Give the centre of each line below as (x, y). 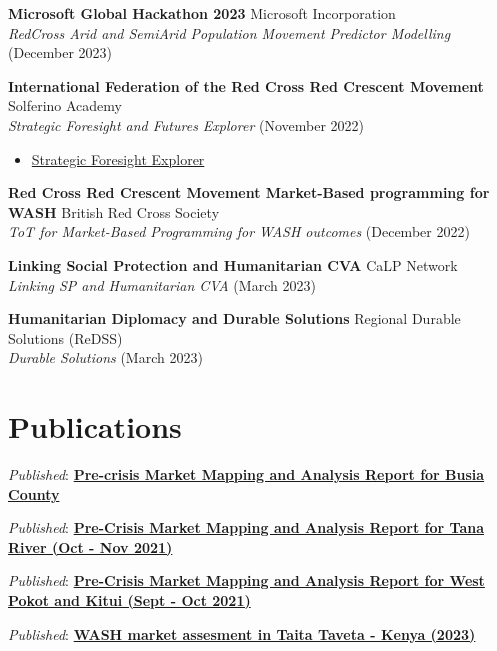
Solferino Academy (65, 105)
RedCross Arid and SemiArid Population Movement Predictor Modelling (229, 32)
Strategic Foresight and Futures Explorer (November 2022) (186, 124)
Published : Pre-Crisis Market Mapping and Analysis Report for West (246, 580)
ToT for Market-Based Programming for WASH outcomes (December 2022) (239, 231)
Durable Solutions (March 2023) (105, 357)
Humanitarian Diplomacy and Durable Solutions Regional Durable (234, 318)
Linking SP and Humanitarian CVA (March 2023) (162, 284)
